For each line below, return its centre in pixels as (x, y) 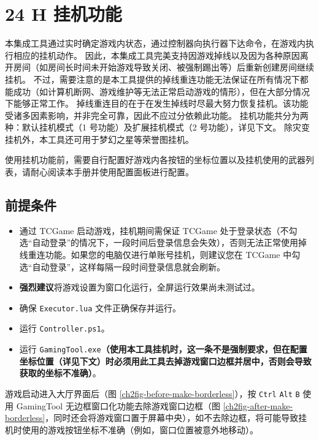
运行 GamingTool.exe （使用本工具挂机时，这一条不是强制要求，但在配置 (163, 349)
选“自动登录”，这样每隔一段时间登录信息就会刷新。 (122, 266)
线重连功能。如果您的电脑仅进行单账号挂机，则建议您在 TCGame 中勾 (160, 255)
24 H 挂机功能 (63, 14)
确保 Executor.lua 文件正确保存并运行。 (100, 307)
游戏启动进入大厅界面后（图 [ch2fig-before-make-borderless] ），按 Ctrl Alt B (152, 393)
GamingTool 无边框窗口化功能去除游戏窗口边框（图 (118, 405)
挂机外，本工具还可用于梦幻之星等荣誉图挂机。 (99, 139)
